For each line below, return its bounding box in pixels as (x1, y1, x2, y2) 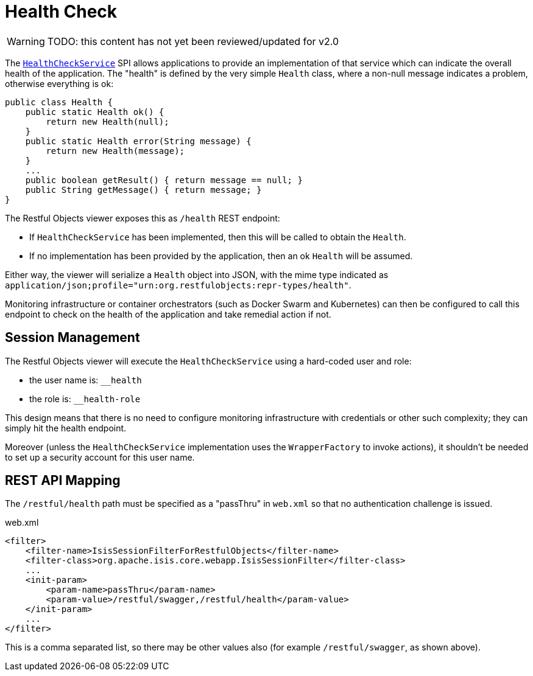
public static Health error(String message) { (25, 136, 252, 146)
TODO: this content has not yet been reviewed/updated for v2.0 (47, 35, 339, 47)
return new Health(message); (46, 145, 185, 156)
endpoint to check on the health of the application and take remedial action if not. (5, 308, 331, 319)
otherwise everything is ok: (5, 78, 114, 89)
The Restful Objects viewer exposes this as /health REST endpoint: (5, 212, 280, 223)
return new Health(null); (46, 116, 169, 127)
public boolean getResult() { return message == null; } (25, 175, 303, 185)
